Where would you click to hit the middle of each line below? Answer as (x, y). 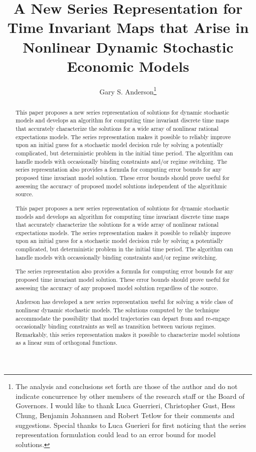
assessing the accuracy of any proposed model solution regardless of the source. (117, 287)
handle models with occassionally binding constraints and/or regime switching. (116, 257)
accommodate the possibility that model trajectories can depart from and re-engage (123, 318)
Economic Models (128, 66)
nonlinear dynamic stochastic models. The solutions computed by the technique (117, 310)
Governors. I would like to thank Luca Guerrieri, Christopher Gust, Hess (125, 406)
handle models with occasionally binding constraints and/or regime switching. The (121, 161)
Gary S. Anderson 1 (128, 90)
